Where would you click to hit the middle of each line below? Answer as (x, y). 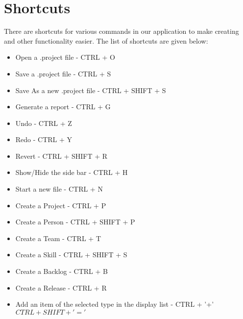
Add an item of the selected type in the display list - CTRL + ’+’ (115, 304)
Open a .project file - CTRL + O (65, 57)
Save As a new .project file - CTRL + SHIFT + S (91, 90)
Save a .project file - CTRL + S (63, 73)
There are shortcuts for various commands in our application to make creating (121, 31)
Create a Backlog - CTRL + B (61, 271)
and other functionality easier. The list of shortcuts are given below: (106, 40)
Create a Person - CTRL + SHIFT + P (75, 222)
